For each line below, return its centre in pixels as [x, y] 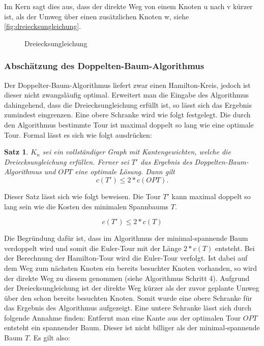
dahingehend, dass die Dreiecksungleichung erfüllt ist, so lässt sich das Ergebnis [128, 104]
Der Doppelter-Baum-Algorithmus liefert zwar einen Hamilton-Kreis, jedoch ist [127, 85]
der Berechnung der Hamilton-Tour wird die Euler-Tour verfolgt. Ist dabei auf [126, 258]
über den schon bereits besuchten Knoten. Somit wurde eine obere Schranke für [128, 297]
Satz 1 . [16, 152]
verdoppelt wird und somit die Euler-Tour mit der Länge [93, 248]
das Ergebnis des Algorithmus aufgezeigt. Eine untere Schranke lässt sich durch [128, 308]
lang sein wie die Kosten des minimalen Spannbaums [86, 206]
